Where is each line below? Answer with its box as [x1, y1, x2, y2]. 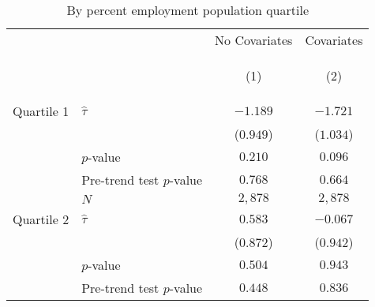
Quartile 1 [13, 102, 69, 120]
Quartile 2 [13, 210, 69, 228]
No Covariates [215, 31, 293, 49]
